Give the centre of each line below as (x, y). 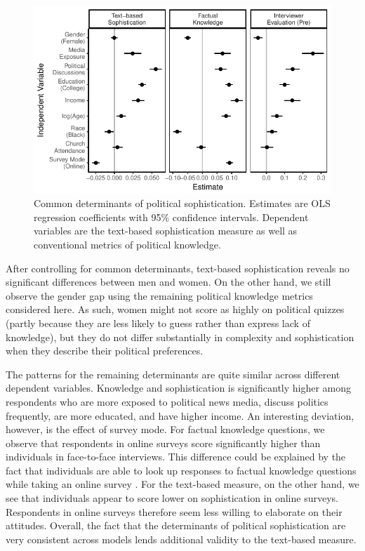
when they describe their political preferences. (105, 351)
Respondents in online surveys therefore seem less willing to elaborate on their (174, 511)
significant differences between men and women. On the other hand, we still (168, 282)
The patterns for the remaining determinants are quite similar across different (173, 374)
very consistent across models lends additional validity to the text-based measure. (181, 539)
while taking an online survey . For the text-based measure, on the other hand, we (182, 484)
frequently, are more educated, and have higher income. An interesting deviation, (180, 415)
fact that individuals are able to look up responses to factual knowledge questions (181, 470)
